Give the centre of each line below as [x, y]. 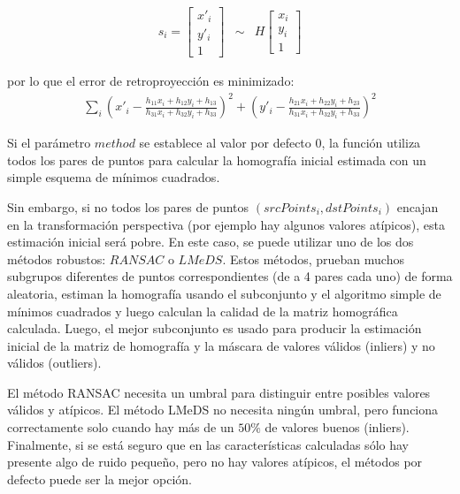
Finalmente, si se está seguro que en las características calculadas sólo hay [208, 444]
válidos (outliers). [54, 363]
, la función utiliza [371, 143]
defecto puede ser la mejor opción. [100, 479]
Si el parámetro [49, 143]
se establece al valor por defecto [225, 143]
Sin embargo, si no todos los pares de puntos [128, 206]
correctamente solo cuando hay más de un [121, 427]
